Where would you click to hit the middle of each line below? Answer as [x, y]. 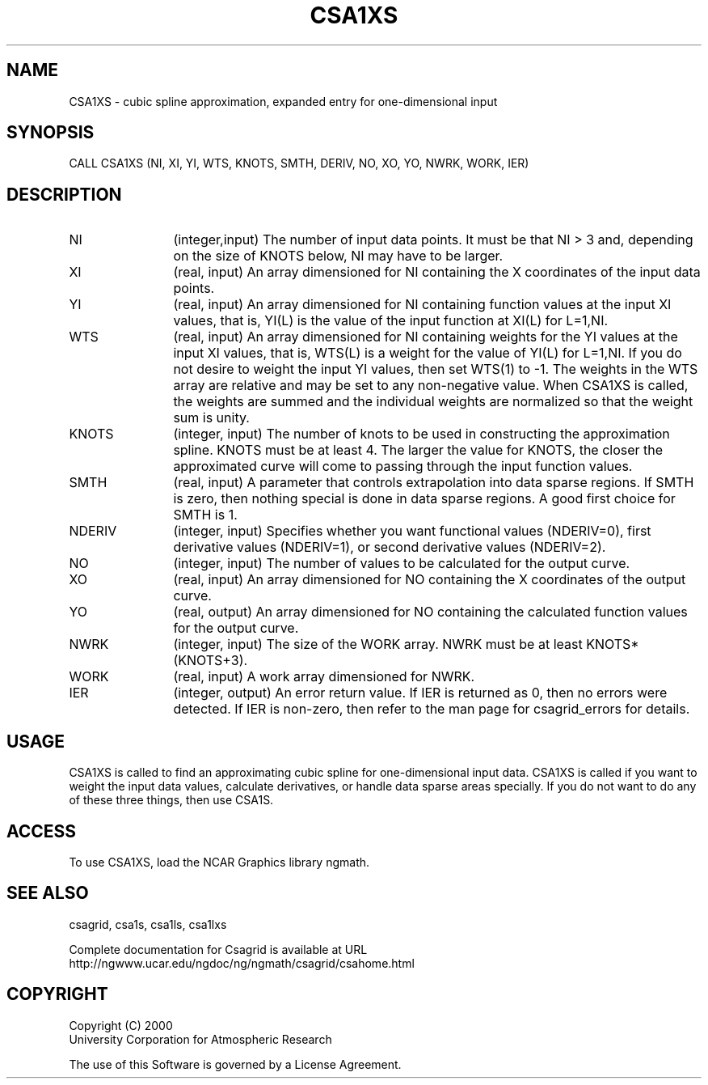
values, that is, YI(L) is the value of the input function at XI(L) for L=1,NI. [391, 321]
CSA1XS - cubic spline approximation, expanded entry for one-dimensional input [283, 101]
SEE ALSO [48, 893]
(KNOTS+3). [211, 661]
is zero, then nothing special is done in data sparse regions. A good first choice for [424, 499]
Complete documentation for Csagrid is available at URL [218, 949]
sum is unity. [211, 418]
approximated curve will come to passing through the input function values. [403, 466]
